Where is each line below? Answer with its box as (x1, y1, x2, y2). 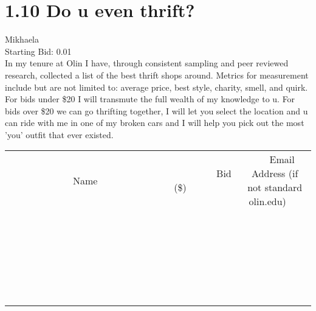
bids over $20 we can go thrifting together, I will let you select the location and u (5, 104, 308, 117)
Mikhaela (5, 33, 39, 46)
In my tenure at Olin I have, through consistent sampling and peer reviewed (5, 57, 289, 69)
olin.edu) (249, 194, 286, 209)
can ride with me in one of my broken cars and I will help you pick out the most (5, 116, 304, 129)
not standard (247, 180, 303, 195)
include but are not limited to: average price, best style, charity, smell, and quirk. (5, 80, 308, 93)
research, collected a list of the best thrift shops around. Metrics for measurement (5, 68, 309, 81)
